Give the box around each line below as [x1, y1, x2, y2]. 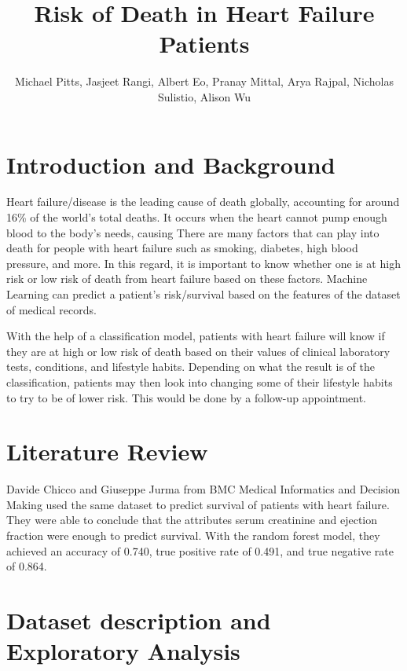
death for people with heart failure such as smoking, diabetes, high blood [6, 240, 358, 256]
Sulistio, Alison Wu [157, 88, 251, 104]
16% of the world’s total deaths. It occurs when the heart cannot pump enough [6, 209, 387, 225]
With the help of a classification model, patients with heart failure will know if [6, 328, 385, 344]
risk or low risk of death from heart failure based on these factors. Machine [6, 270, 368, 287]
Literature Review [6, 435, 208, 467]
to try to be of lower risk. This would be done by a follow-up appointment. [6, 389, 367, 405]
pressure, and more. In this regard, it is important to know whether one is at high [6, 255, 401, 271]
